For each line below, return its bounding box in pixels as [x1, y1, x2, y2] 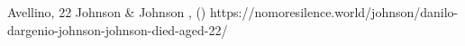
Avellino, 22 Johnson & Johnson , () [7, 3, 206, 21]
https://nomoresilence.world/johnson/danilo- [209, 3, 459, 21]
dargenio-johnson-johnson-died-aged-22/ [7, 20, 228, 39]
